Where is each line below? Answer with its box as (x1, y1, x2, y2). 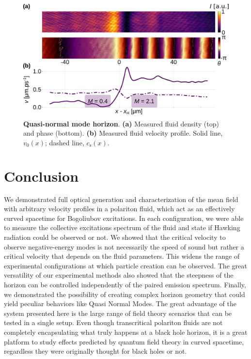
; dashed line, (45, 137, 84, 147)
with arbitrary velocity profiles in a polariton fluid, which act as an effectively (4, 203, 235, 214)
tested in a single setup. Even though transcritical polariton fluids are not (4, 317, 223, 328)
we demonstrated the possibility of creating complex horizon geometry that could (4, 289, 245, 299)
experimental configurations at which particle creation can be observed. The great (4, 260, 247, 270)
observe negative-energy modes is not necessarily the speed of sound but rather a (4, 241, 244, 251)
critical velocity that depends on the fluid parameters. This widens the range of (4, 251, 240, 261)
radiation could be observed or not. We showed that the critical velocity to (4, 232, 226, 242)
